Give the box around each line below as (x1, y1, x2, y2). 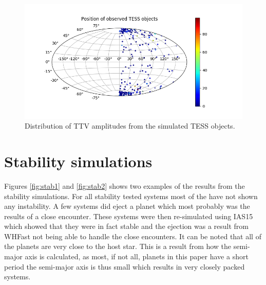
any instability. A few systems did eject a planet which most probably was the (4, 201, 250, 211)
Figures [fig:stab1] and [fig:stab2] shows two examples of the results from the (4, 180, 245, 191)
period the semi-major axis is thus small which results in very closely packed (4, 261, 245, 272)
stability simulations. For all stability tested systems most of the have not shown (4, 190, 258, 201)
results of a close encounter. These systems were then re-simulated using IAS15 (4, 210, 253, 221)
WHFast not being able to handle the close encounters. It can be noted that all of (4, 230, 261, 241)
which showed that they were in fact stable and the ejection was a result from (4, 221, 249, 231)
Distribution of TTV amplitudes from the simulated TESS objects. (25, 120, 235, 131)
